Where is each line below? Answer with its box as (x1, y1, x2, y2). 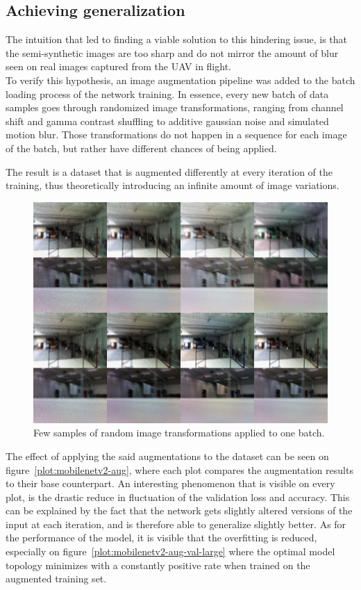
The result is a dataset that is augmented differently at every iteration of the (6, 164, 333, 179)
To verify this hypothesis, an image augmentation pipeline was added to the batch (6, 72, 355, 87)
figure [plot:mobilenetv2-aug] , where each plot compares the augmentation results (6, 462, 353, 477)
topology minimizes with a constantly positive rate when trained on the (6, 557, 310, 572)
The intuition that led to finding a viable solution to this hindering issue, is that (6, 32, 348, 47)
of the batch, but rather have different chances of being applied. (6, 140, 277, 155)
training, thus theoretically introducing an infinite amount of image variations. (6, 178, 339, 192)
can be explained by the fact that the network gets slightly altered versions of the (6, 503, 353, 518)
